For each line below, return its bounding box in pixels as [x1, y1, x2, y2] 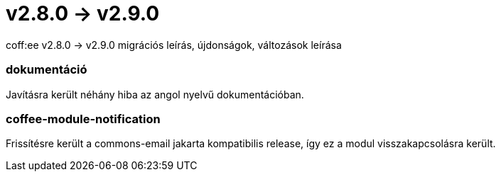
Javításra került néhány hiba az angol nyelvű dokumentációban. [6, 88, 304, 101]
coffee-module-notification [6, 111, 161, 126]
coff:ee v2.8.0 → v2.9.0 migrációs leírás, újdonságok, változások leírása [6, 38, 342, 51]
